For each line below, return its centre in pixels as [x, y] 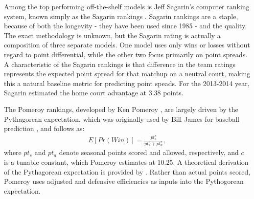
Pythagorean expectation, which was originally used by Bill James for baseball [122, 119]
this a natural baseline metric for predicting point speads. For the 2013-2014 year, [127, 83]
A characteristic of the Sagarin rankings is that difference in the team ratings [120, 64]
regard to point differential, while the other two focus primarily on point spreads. [126, 54]
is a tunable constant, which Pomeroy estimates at [80, 162]
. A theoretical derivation [211, 162]
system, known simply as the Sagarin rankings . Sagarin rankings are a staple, [121, 16]
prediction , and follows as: [44, 128]
